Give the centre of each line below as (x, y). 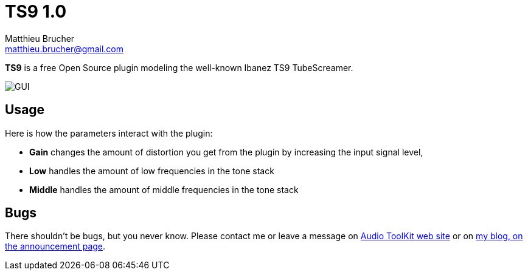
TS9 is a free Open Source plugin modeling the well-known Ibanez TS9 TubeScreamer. (179, 67)
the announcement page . (55, 246)
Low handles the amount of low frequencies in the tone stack (152, 171)
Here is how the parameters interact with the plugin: (109, 133)
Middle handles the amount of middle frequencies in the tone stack (164, 189)
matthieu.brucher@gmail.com (64, 49)
